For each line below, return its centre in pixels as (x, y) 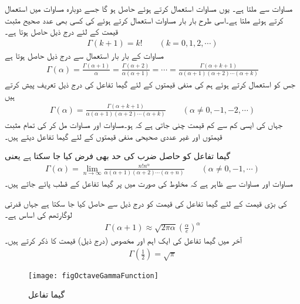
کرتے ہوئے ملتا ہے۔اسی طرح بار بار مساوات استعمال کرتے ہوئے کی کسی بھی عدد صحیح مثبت (144, 20)
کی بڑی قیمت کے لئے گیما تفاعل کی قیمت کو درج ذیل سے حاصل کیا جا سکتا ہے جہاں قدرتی (146, 203)
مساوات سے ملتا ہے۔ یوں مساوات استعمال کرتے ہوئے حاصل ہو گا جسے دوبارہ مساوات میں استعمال (149, 8)
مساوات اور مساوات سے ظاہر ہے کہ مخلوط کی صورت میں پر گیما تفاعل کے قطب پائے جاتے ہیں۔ (149, 183)
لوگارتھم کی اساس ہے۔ (38, 215)
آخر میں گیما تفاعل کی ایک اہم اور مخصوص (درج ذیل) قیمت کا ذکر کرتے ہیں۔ (123, 240)
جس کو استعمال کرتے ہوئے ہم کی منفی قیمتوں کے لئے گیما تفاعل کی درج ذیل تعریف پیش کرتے (150, 84)
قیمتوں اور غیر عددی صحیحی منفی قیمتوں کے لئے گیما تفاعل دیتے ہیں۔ (114, 136)
